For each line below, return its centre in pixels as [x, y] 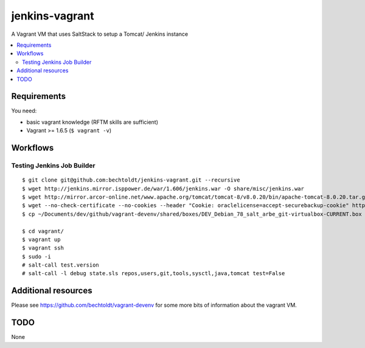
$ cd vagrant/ [43, 231]
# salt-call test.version [61, 265]
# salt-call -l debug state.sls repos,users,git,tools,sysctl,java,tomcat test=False [154, 274]
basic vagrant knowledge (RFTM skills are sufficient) [92, 122]
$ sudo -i [36, 256]
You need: [24, 111]
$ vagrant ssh [43, 248]
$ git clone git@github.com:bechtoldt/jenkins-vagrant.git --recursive [131, 180]
